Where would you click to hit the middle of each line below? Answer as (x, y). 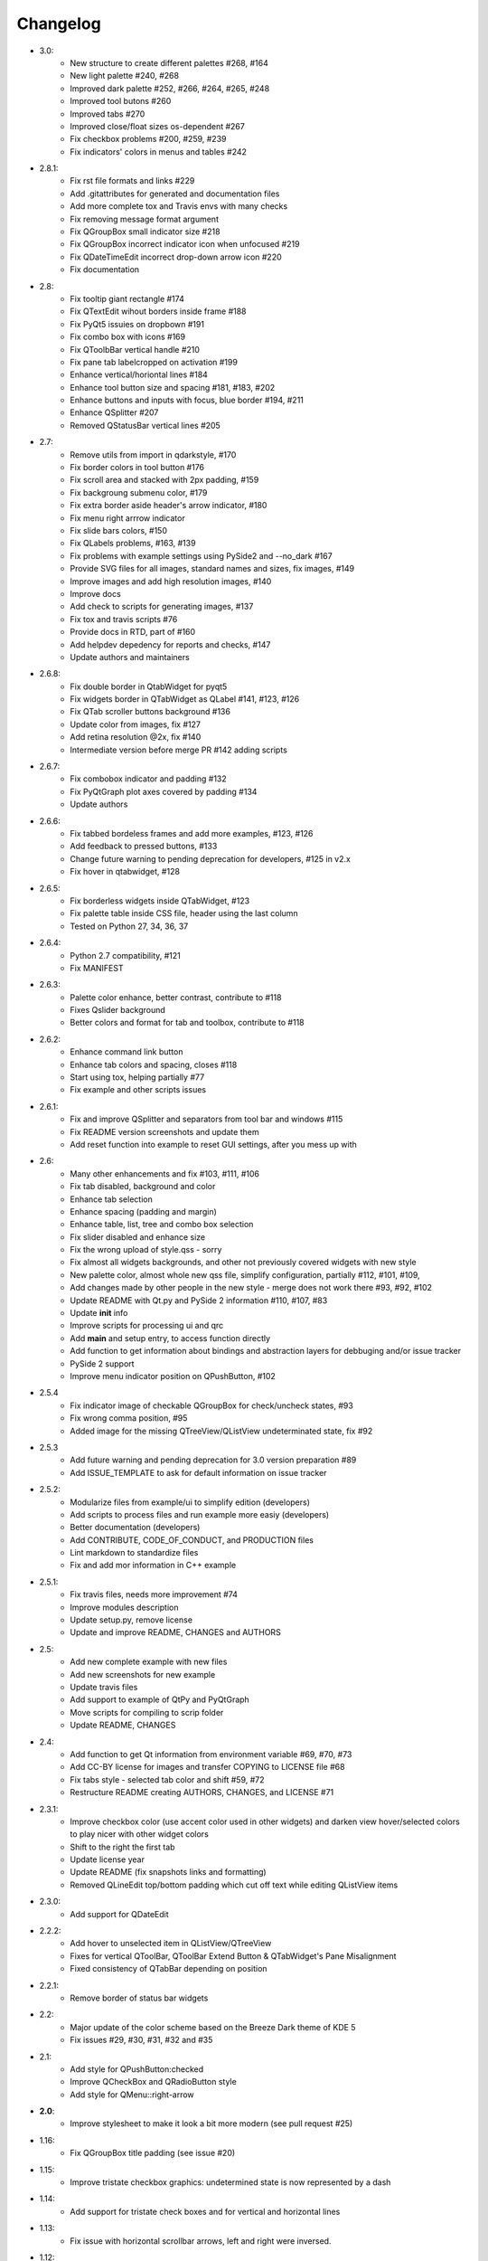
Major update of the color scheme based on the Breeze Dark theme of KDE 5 (213, 2027)
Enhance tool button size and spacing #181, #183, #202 (173, 387)
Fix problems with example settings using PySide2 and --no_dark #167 (202, 555)
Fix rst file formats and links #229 (132, 181)
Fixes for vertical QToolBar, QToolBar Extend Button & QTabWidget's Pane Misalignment (233, 1956)
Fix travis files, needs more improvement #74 (154, 1594)
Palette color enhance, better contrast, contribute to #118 (176, 997)
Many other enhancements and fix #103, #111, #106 (164, 1173)
